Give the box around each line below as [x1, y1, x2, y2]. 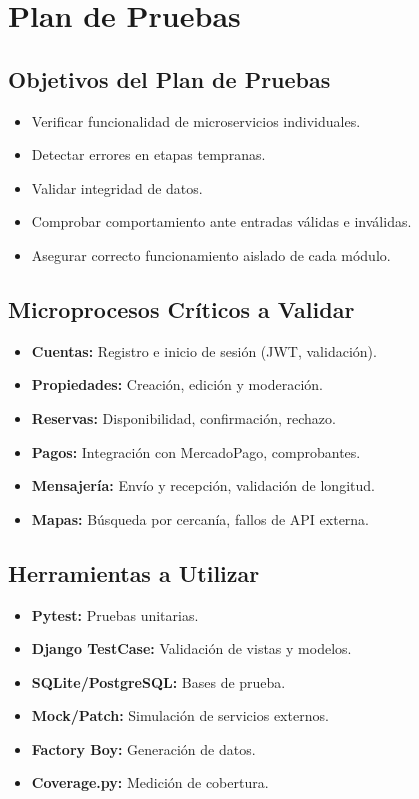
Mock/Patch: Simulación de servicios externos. [31, 705, 329, 726]
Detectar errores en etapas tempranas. [31, 144, 266, 165]
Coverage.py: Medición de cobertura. [31, 772, 269, 793]
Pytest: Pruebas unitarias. [31, 604, 199, 625]
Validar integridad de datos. [31, 177, 203, 198]
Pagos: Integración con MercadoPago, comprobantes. [31, 441, 361, 462]
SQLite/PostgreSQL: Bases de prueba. [31, 671, 286, 692]
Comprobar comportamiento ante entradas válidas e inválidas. [31, 211, 412, 232]
